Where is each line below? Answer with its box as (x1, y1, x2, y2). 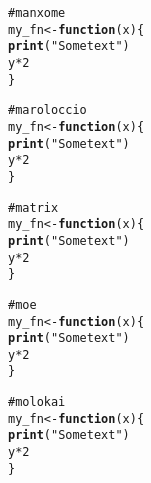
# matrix (8, 200, 59, 215)
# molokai (8, 395, 66, 410)
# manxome (8, 6, 66, 20)
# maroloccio (8, 103, 87, 118)
